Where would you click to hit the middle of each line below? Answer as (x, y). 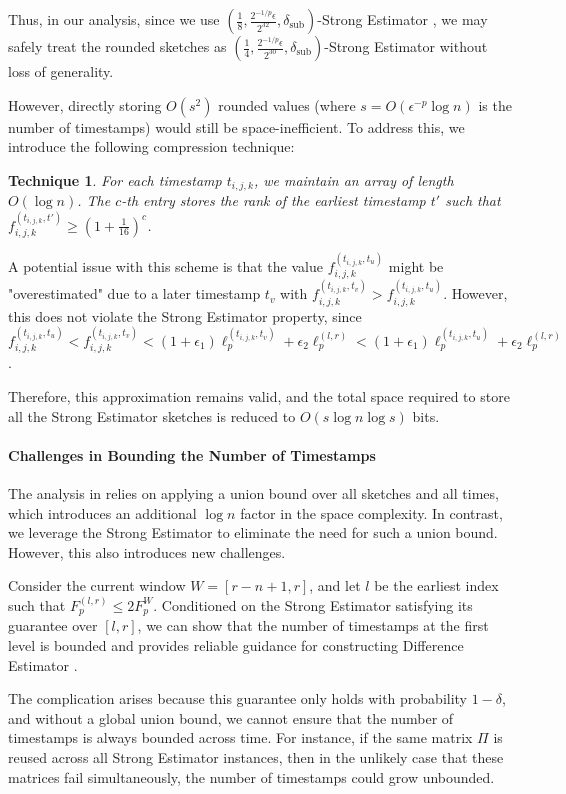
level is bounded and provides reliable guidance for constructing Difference (236, 644)
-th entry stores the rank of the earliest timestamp (273, 200)
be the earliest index (436, 585)
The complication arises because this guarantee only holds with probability (238, 698)
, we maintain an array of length (353, 179)
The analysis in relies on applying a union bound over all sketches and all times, (253, 492)
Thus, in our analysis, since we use (114, 19)
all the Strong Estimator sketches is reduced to (152, 415)
